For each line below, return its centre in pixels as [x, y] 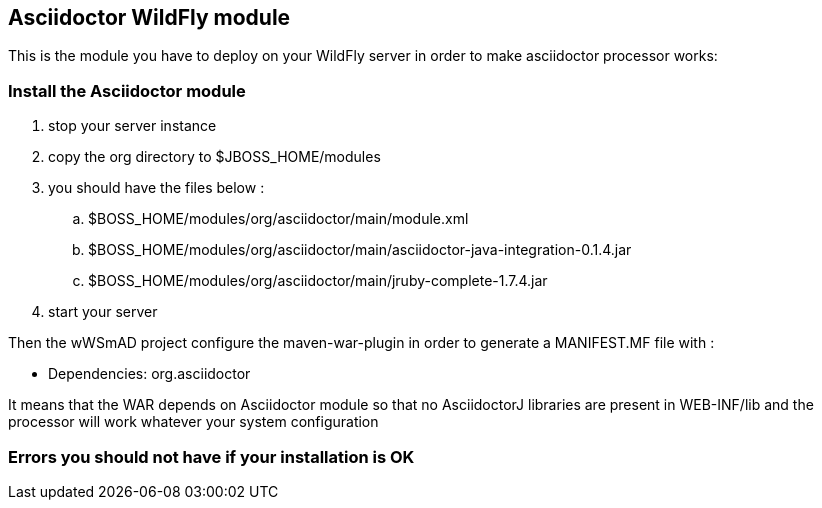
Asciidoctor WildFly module [149, 17]
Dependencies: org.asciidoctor [149, 374]
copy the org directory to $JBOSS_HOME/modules [214, 157]
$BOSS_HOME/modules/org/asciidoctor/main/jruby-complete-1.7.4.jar [318, 281]
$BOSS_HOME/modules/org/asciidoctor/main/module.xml [278, 219]
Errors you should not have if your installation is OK [211, 456]
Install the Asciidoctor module [127, 90]
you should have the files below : [156, 188]
